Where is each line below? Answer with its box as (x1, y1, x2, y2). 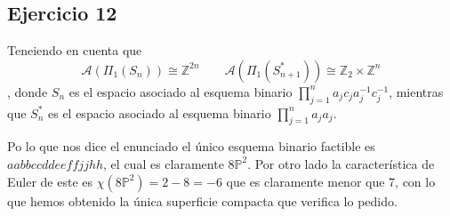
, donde (7, 82, 48, 100)
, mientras (389, 82, 444, 100)
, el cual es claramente (103, 154, 224, 172)
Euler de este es (7, 172, 93, 190)
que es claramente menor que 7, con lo (226, 172, 436, 190)
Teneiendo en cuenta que (7, 41, 142, 60)
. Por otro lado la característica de (247, 154, 435, 172)
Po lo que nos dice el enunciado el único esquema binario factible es (7, 137, 375, 156)
